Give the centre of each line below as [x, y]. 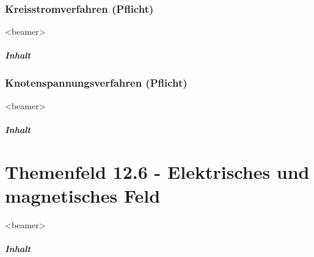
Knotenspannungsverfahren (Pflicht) [96, 83]
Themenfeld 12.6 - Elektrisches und [157, 171]
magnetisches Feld [83, 195]
